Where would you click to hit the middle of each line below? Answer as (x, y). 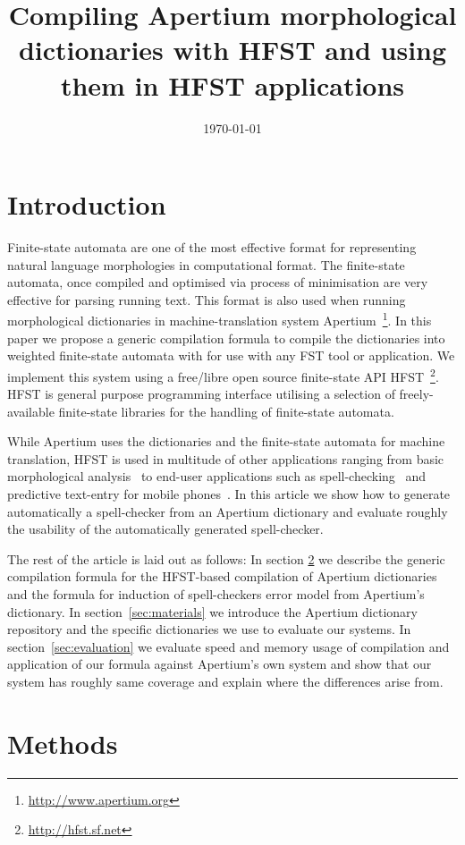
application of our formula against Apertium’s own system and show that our (220, 664)
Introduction (87, 204)
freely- (416, 394)
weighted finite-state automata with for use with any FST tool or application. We (231, 355)
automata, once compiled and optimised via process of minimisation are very (218, 282)
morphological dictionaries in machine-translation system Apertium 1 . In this (220, 319)
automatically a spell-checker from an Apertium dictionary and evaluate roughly (228, 511)
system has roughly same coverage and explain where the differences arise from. (225, 681)
